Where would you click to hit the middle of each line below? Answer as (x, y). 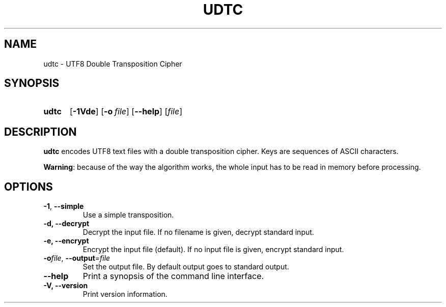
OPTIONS (29, 187)
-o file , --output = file (77, 258)
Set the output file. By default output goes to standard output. (186, 267)
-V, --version (66, 286)
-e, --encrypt (66, 241)
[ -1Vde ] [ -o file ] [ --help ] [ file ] (126, 112)
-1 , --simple (64, 206)
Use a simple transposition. (128, 215)
